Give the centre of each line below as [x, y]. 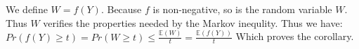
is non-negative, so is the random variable [242, 9]
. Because [121, 9]
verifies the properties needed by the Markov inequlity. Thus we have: [193, 22]
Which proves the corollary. [295, 36]
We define [27, 9]
